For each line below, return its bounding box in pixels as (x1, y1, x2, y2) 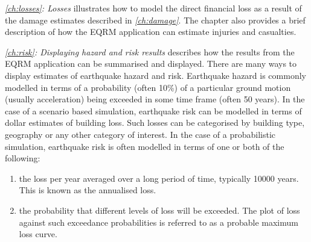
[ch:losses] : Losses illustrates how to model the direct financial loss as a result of (5, 2, 302, 14)
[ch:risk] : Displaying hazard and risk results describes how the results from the (5, 45, 295, 58)
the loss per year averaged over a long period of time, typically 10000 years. (19, 172, 299, 184)
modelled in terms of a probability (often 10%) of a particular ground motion (5, 81, 291, 93)
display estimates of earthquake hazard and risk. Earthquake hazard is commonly (5, 69, 306, 81)
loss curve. (19, 228, 57, 240)
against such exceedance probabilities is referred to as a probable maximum (19, 216, 298, 228)
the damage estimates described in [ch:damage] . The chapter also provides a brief (5, 13, 306, 26)
